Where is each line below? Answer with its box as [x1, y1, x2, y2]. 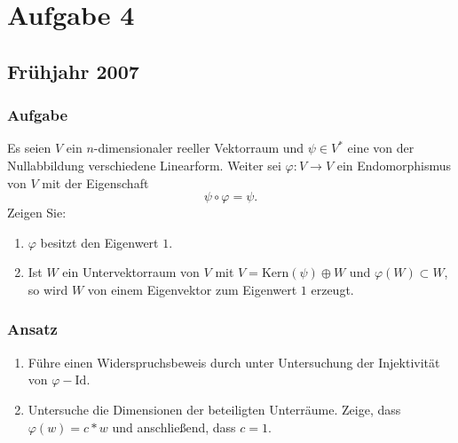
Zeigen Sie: [7, 203, 67, 222]
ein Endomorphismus [336, 155, 452, 174]
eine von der [347, 138, 415, 157]
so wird [28, 280, 68, 298]
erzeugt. [311, 280, 354, 298]
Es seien [7, 138, 51, 157]
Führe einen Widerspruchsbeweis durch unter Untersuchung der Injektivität [28, 352, 440, 371]
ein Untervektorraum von [62, 263, 200, 281]
